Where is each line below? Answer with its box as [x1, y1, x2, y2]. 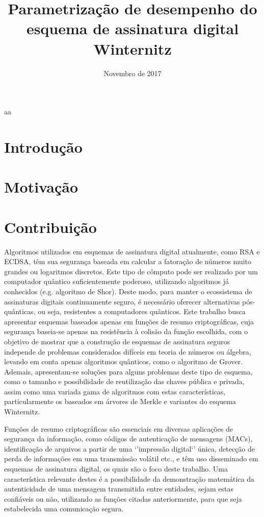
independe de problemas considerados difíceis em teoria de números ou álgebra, [4, 346, 251, 357]
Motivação [4, 176, 78, 197]
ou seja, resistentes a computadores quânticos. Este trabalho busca [38, 306, 246, 317]
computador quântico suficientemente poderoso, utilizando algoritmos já [4, 276, 229, 287]
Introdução [4, 136, 83, 157]
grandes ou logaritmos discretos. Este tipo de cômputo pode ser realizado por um [4, 266, 258, 276]
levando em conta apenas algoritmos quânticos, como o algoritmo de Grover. [4, 356, 243, 367]
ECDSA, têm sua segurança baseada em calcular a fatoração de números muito [4, 256, 251, 267]
